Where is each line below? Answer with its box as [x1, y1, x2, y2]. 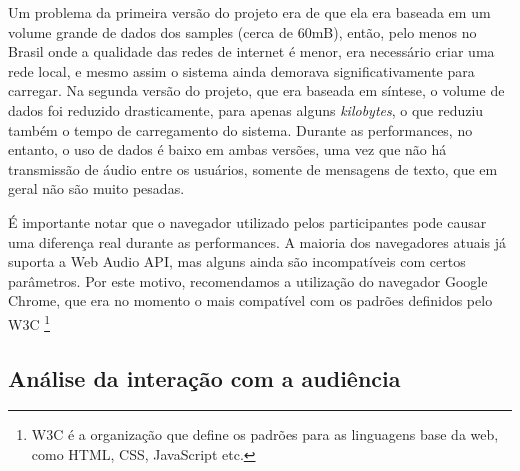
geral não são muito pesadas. [8, 178, 185, 199]
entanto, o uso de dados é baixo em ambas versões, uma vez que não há [8, 139, 447, 160]
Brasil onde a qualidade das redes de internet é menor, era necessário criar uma [8, 41, 495, 62]
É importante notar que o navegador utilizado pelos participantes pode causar [8, 211, 487, 232]
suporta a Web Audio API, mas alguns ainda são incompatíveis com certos [8, 251, 466, 272]
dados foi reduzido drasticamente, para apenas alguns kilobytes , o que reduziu [8, 99, 484, 120]
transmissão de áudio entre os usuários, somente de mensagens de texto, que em [8, 158, 498, 179]
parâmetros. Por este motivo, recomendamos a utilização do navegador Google [8, 270, 488, 291]
